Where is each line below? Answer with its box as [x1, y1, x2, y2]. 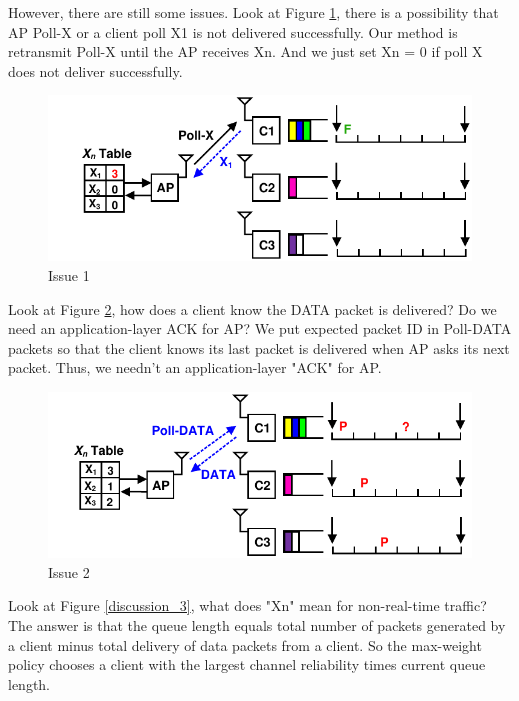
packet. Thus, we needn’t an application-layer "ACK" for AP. [8, 357, 382, 378]
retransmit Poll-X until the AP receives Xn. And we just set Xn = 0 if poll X [8, 41, 483, 62]
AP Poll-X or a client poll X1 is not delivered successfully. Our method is [8, 21, 458, 42]
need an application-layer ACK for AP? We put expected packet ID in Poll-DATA [8, 318, 512, 339]
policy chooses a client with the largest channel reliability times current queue [8, 654, 486, 675]
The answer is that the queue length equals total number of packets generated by [8, 614, 506, 635]
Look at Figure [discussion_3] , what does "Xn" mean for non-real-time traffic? [8, 595, 487, 616]
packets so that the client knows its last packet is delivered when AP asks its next [8, 337, 510, 358]
